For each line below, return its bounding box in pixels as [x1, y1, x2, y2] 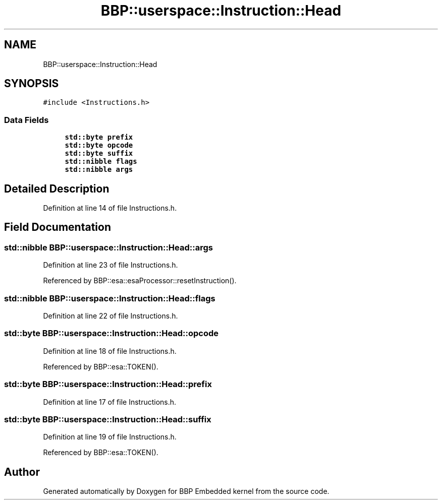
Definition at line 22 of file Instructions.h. [43, 311, 178, 320]
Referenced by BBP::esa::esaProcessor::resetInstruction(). [43, 276, 237, 285]
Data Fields [4, 114, 49, 125]
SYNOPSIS [4, 77, 59, 90]
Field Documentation [4, 221, 111, 234]
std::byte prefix [65, 133, 133, 142]
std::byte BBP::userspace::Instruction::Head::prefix [4, 379, 212, 390]
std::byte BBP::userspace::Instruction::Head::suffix [4, 414, 211, 424]
